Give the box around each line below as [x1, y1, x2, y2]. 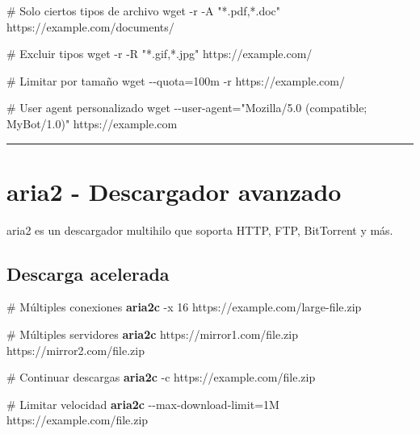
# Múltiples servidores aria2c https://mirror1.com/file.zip [6, 326, 299, 343]
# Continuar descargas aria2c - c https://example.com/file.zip [6, 369, 316, 386]
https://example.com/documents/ [6, 18, 174, 35]
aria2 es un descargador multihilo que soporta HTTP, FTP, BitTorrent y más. [6, 221, 393, 238]
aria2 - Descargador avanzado [6, 174, 342, 207]
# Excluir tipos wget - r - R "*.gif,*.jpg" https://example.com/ [6, 45, 313, 62]
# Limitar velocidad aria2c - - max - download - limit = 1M [6, 395, 279, 412]
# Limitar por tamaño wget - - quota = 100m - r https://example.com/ [6, 72, 345, 89]
